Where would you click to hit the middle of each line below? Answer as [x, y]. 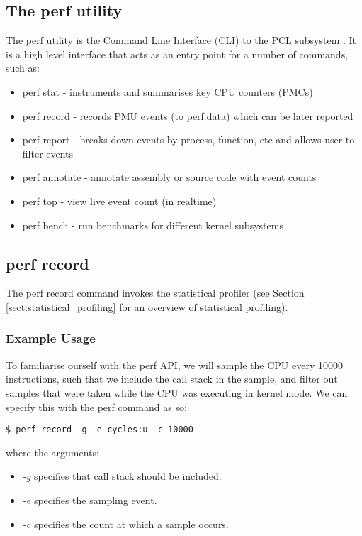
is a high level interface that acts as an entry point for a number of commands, [177, 54]
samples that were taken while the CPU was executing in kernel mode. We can [177, 392]
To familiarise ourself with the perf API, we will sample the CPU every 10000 [174, 365]
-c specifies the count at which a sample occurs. [125, 524]
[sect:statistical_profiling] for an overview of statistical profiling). [147, 306]
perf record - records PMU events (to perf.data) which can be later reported [188, 115]
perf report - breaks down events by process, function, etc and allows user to [188, 140]
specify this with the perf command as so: [96, 406]
